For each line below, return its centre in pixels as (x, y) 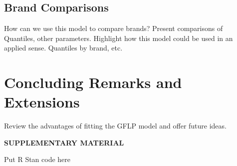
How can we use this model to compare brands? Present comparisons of (114, 28)
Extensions (42, 102)
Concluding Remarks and (93, 82)
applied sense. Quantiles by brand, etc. (63, 48)
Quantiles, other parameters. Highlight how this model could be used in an (118, 38)
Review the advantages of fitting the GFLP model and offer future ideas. (115, 126)
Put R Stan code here (37, 159)
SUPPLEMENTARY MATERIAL (64, 142)
